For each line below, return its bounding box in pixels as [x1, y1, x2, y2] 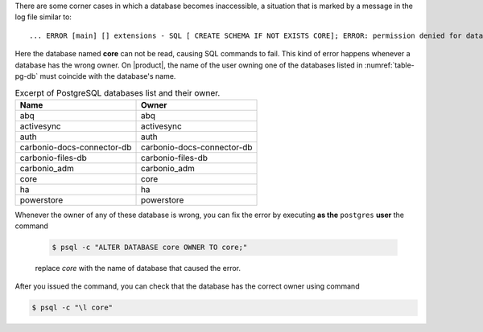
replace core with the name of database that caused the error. [35, 264, 242, 273]
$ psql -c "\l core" [31, 303, 113, 313]
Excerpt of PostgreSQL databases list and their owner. [14, 87, 221, 98]
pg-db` [14, 71, 39, 80]
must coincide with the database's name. [39, 71, 176, 80]
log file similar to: [14, 12, 72, 22]
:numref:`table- [364, 60, 415, 70]
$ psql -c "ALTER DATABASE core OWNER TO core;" [52, 243, 248, 252]
